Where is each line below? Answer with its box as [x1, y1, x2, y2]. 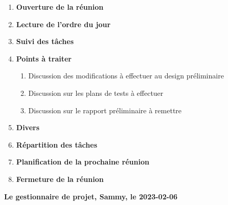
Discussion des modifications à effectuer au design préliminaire [28, 70, 224, 81]
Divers [16, 122, 40, 133]
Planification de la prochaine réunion [16, 156, 149, 167]
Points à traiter [16, 53, 72, 64]
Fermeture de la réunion [16, 173, 104, 184]
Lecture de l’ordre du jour [16, 18, 111, 29]
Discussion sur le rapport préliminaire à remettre [28, 105, 182, 115]
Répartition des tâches [16, 139, 97, 150]
